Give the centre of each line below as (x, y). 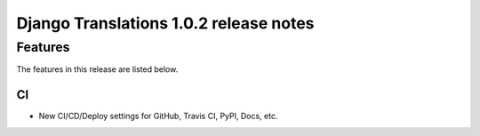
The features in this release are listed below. (97, 69)
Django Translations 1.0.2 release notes (165, 23)
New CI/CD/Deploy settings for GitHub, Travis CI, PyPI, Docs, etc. (158, 116)
